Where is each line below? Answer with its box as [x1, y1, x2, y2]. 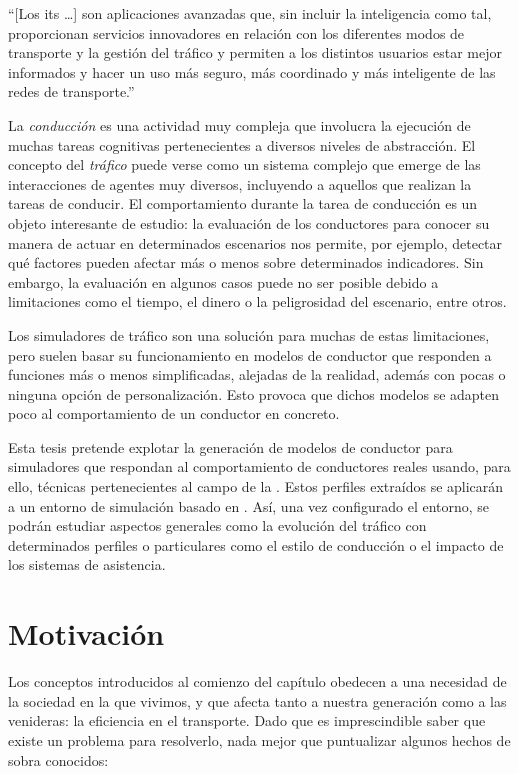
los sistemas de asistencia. [8, 554, 166, 575]
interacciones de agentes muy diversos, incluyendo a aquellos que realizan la [8, 173, 472, 194]
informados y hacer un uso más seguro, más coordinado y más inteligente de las [8, 61, 496, 82]
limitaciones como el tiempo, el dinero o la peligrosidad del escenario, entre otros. [8, 291, 507, 312]
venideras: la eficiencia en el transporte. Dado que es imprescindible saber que [8, 710, 486, 731]
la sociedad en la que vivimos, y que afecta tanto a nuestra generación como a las [8, 690, 507, 711]
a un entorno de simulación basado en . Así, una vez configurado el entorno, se [8, 495, 490, 516]
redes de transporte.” [8, 81, 135, 102]
